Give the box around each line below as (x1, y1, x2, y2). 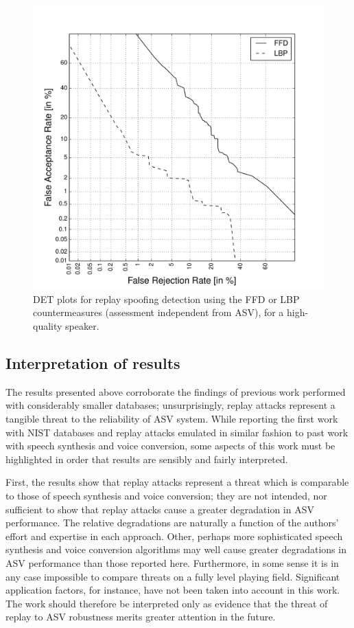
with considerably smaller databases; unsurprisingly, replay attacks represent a (5, 398, 335, 412)
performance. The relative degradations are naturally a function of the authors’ (5, 515, 339, 530)
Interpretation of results (5, 352, 180, 373)
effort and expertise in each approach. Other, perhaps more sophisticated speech (5, 528, 343, 543)
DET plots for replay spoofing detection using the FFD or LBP (33, 291, 300, 306)
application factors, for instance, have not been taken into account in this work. (5, 583, 340, 597)
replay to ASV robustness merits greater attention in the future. (5, 609, 276, 624)
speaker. (65, 319, 99, 333)
